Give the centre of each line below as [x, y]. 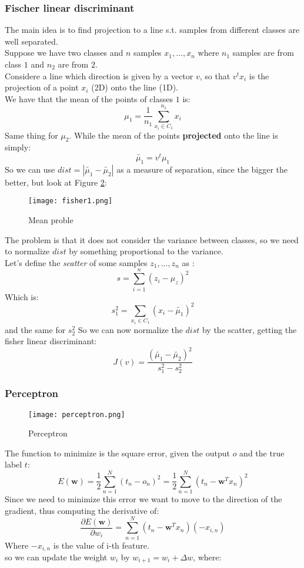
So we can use [30, 169]
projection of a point [42, 87]
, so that [215, 75]
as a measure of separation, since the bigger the [202, 169]
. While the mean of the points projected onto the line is [173, 135]
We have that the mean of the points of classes [89, 98]
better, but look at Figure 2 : [56, 182]
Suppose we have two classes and [64, 53]
